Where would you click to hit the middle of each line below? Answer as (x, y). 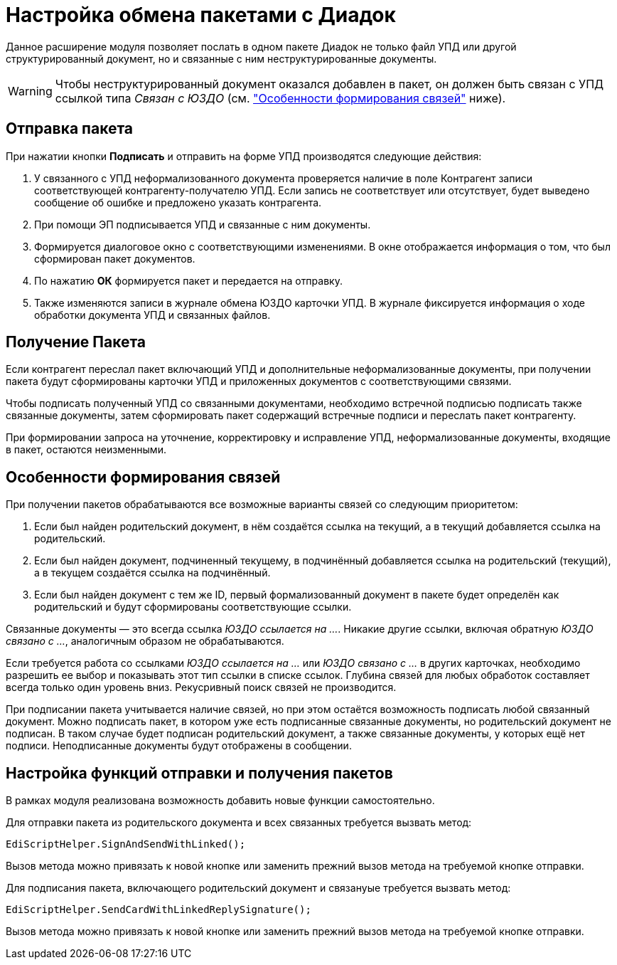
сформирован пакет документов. (115, 258)
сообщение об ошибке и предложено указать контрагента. (178, 202)
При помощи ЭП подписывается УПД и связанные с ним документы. (203, 224)
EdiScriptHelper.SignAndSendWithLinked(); (126, 844)
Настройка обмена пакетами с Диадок (201, 15)
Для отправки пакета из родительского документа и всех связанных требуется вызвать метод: (239, 823)
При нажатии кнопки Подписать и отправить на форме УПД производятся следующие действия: (244, 156)
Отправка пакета (70, 129)
